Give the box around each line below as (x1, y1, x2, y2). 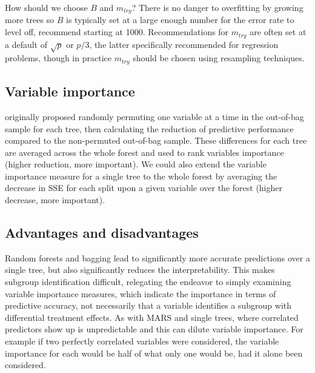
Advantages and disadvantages (5, 223, 199, 242)
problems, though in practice (5, 52, 111, 64)
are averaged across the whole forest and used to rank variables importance (5, 146, 284, 158)
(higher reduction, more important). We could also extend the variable (5, 158, 267, 170)
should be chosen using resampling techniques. (133, 52, 305, 64)
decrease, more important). (5, 193, 105, 206)
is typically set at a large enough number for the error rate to (66, 13, 294, 26)
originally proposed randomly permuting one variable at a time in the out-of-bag (5, 110, 304, 123)
